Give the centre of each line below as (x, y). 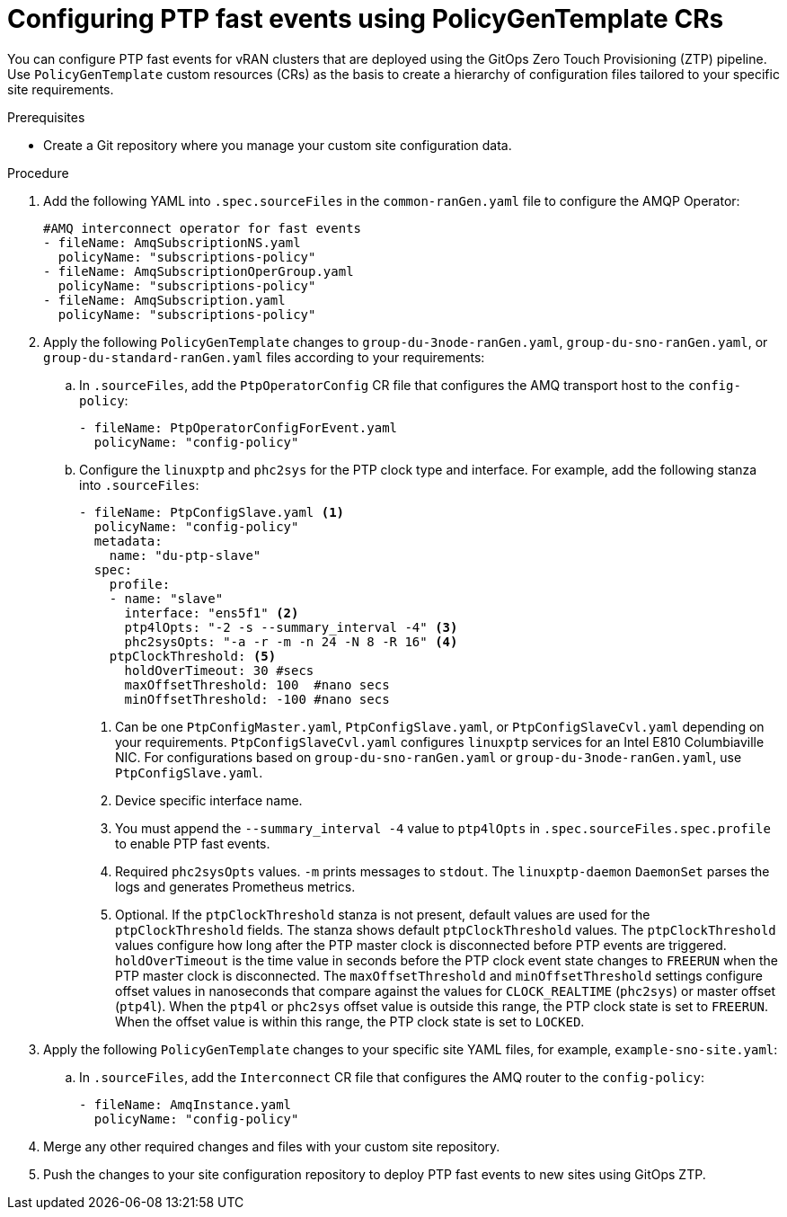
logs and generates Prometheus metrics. (235, 886)
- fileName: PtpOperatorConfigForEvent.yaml (239, 427)
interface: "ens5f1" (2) (212, 613)
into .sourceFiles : (139, 484)
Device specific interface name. (209, 800)
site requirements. (61, 89)
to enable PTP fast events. (193, 843)
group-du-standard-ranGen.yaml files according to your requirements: (264, 357)
